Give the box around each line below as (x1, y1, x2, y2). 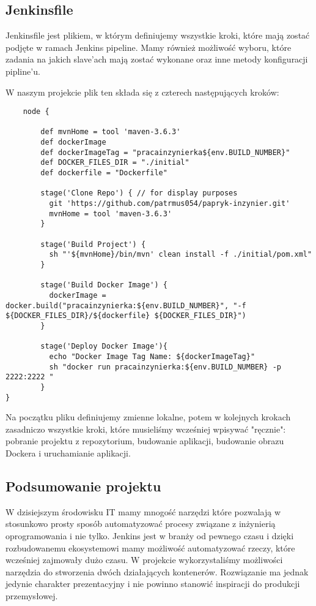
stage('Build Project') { (40, 240, 146, 249)
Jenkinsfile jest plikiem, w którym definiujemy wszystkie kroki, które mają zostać (6, 29, 310, 42)
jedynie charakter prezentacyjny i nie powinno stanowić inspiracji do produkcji (6, 577, 300, 590)
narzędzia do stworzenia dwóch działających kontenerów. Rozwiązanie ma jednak (6, 565, 309, 578)
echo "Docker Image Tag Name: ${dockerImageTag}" (49, 352, 255, 361)
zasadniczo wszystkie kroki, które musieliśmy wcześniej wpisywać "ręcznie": (6, 422, 286, 435)
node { (23, 107, 50, 116)
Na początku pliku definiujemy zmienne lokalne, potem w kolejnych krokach (6, 411, 291, 423)
